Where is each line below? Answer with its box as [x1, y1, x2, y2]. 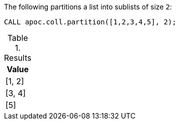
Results [4, 53, 31, 63]
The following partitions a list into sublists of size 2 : [4, 2, 172, 11]
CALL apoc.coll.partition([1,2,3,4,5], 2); [4, 18, 177, 26]
